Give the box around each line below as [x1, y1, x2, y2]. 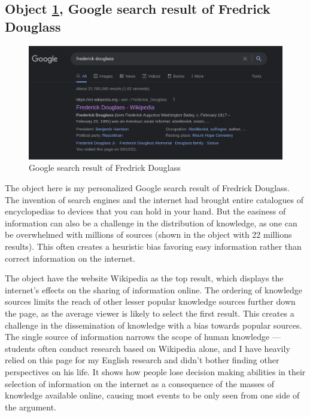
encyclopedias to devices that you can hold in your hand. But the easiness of [5, 205, 286, 217]
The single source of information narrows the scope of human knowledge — [5, 330, 281, 343]
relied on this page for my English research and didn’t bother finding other [5, 354, 279, 366]
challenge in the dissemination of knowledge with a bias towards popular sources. [5, 318, 302, 331]
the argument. [5, 400, 56, 413]
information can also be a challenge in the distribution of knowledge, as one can [5, 216, 297, 229]
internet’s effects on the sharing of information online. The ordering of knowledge [5, 283, 303, 296]
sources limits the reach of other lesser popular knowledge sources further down [5, 295, 296, 308]
